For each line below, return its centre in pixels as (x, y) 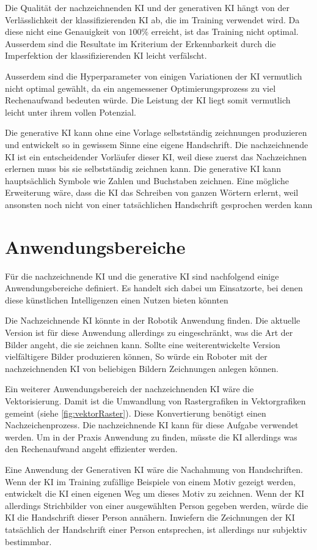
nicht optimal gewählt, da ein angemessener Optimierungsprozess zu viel (140, 88)
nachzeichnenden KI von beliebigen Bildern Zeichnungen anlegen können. (142, 368)
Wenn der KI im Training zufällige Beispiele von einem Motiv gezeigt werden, (150, 481)
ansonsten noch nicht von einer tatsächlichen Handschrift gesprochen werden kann (159, 204)
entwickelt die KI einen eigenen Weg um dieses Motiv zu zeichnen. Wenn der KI (155, 493)
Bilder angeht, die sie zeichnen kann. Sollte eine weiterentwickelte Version (143, 344)
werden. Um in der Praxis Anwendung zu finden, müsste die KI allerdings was (151, 437)
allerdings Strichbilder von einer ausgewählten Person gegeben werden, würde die (157, 505)
